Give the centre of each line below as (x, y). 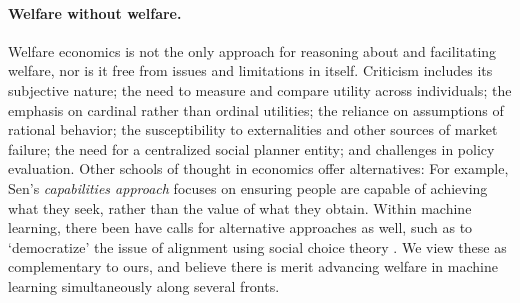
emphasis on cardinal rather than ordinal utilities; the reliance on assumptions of (256, 109)
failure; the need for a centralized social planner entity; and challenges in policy (251, 148)
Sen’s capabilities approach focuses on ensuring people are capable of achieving (248, 187)
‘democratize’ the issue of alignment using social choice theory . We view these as (257, 246)
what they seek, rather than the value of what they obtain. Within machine (240, 207)
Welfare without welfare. (95, 12)
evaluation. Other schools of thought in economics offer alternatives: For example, (258, 168)
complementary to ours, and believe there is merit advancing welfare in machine (253, 266)
